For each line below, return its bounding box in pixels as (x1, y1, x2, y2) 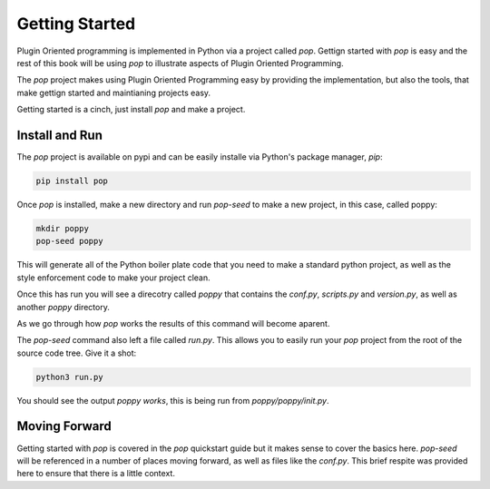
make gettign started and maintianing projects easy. (16, 87, 211, 98)
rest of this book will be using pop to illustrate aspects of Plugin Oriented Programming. (16, 57, 344, 68)
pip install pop (35, 176, 109, 186)
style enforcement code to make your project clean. (16, 272, 211, 283)
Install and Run (16, 127, 103, 142)
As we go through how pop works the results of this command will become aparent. (16, 318, 330, 328)
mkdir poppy (35, 223, 90, 233)
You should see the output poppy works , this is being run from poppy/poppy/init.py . (16, 395, 330, 406)
